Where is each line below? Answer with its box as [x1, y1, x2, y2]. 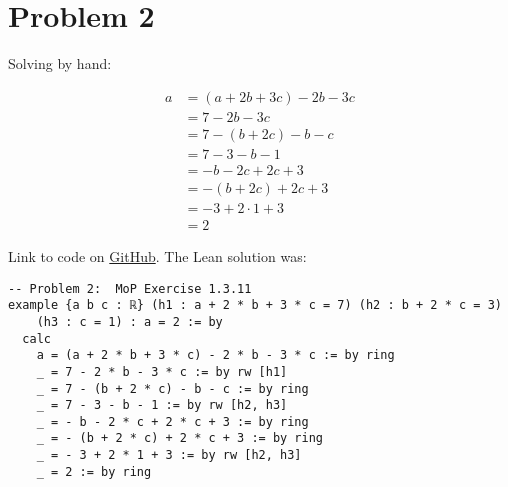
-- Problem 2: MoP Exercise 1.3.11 [8, 281, 252, 296]
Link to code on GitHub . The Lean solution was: [8, 245, 307, 266]
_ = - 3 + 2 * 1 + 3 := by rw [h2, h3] [36, 448, 302, 463]
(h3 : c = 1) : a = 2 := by [36, 314, 223, 329]
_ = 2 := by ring [36, 464, 152, 479]
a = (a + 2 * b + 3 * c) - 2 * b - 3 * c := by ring [36, 348, 395, 363]
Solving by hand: [8, 53, 112, 74]
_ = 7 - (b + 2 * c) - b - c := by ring [36, 381, 309, 396]
